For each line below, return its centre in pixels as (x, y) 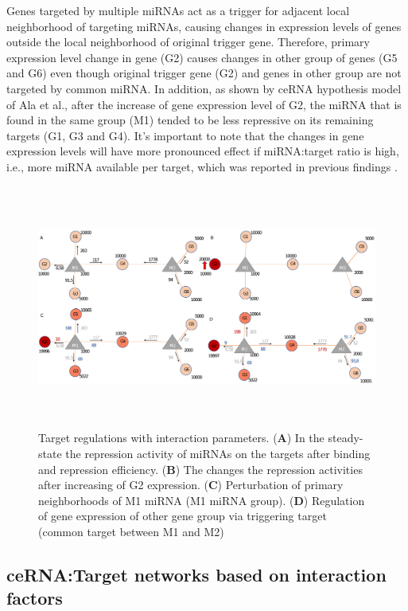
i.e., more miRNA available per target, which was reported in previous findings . (202, 166)
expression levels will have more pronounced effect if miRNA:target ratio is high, (203, 151)
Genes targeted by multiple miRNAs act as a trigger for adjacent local (178, 10)
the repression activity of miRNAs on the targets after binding (218, 454)
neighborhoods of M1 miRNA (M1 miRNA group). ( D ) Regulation (202, 500)
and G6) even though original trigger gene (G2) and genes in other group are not (204, 73)
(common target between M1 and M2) (131, 532)
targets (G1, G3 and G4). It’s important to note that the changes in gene (185, 135)
